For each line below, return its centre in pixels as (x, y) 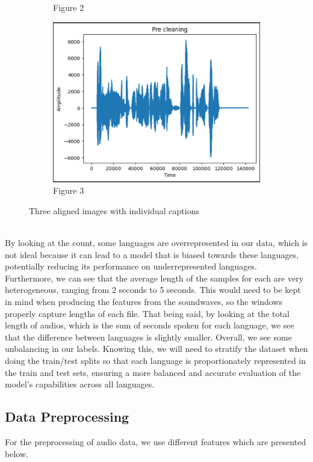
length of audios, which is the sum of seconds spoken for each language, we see (150, 325)
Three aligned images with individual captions (114, 210)
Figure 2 (69, 7)
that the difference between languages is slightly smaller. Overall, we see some (148, 337)
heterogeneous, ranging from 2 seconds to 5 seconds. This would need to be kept (153, 290)
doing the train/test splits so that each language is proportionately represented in (156, 360)
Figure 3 (69, 190)
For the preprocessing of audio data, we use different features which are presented (156, 441)
